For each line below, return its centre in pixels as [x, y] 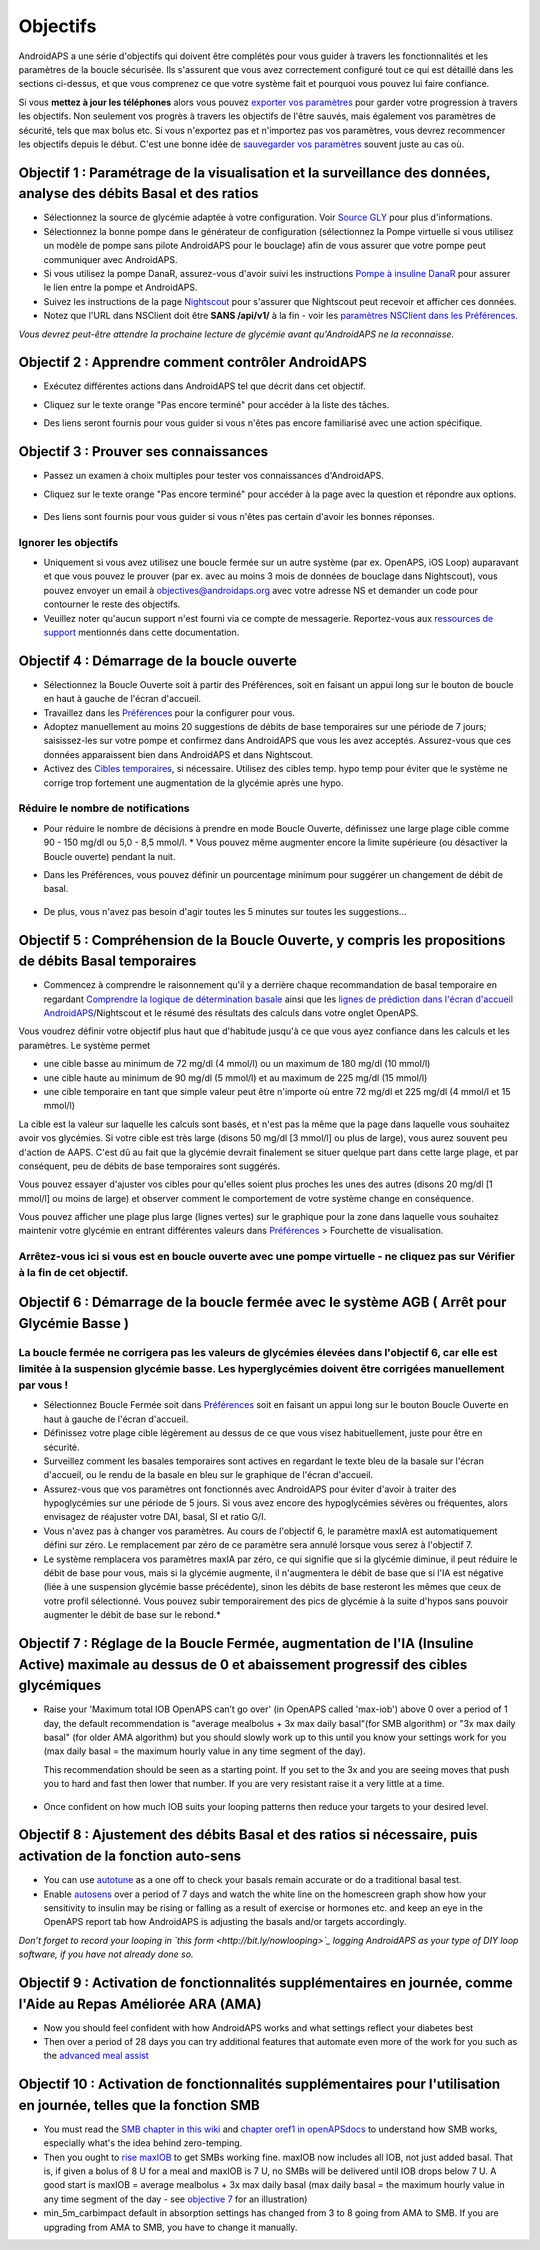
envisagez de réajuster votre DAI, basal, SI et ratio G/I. [155, 1517]
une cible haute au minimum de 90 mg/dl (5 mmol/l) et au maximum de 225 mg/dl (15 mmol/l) [235, 1077]
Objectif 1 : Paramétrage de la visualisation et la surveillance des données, [254, 172]
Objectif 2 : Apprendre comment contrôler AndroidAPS [192, 362]
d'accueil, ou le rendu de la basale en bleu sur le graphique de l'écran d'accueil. [208, 1475]
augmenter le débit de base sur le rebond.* [132, 1615]
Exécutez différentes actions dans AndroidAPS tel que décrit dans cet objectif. [205, 386]
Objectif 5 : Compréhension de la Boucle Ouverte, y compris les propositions [262, 940]
